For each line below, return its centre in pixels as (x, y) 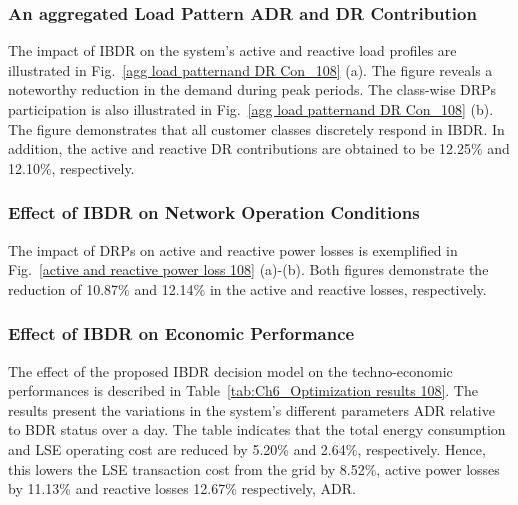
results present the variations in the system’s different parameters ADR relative (251, 409)
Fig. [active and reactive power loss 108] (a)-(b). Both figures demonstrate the (248, 269)
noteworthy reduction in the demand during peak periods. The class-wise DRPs (252, 89)
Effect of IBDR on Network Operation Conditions (214, 212)
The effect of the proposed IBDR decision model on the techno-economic (230, 370)
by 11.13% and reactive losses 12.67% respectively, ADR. (182, 488)
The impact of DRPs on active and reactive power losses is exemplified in (233, 249)
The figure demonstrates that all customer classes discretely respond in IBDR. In (256, 128)
